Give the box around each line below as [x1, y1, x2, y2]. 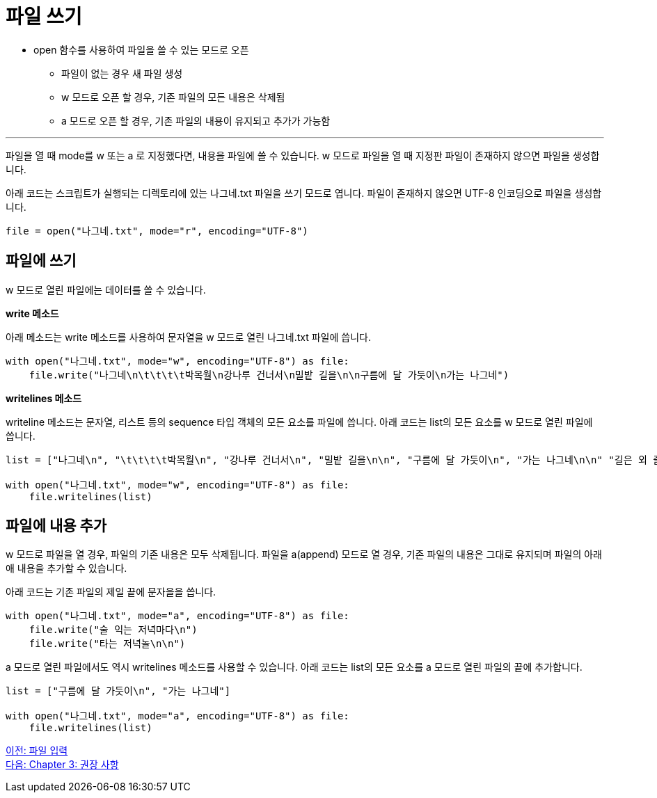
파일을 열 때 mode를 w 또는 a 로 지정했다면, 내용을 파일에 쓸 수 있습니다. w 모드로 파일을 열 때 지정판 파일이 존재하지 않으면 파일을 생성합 [6, 149, 600, 161]
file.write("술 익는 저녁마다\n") [29, 624, 198, 636]
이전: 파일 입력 [6, 744, 68, 757]
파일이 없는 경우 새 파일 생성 [61, 67, 183, 79]
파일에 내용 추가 [6, 517, 107, 535]
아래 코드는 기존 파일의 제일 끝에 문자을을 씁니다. [6, 586, 216, 598]
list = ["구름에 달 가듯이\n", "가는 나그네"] [6, 685, 231, 697]
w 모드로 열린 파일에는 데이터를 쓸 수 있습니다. [6, 283, 206, 296]
